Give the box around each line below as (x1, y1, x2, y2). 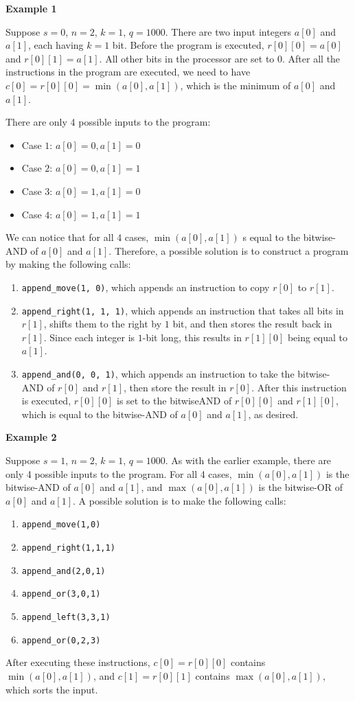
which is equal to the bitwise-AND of (21, 406, 178, 421)
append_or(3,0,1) (21, 589, 101, 599)
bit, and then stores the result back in (172, 317, 332, 331)
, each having (28, 38, 84, 52)
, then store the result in (123, 380, 227, 394)
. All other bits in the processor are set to (99, 51, 275, 65)
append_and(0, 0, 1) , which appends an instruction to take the (21, 367, 295, 380)
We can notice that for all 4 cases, (5, 230, 149, 244)
